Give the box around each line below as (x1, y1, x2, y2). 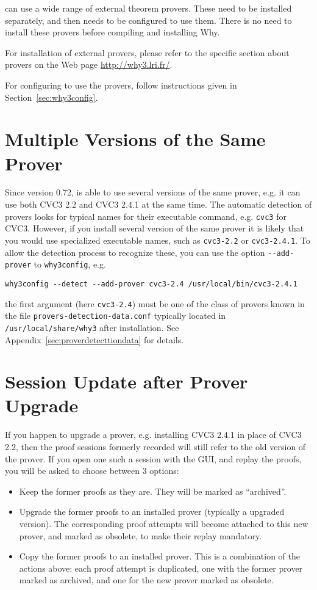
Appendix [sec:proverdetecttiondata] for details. (5, 333, 184, 346)
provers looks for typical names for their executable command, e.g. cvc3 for (5, 209, 287, 222)
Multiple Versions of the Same (5, 126, 266, 151)
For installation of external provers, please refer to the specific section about (5, 46, 290, 59)
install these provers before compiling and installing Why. (5, 26, 220, 38)
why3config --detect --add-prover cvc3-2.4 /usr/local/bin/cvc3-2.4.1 (5, 279, 297, 288)
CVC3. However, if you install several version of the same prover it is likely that (5, 222, 304, 235)
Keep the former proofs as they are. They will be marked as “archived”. (19, 484, 287, 497)
